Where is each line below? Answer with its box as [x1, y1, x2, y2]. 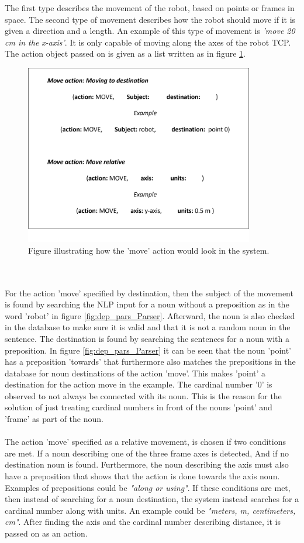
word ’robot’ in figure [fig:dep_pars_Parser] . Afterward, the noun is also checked [5, 309, 295, 321]
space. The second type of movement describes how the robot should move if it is [5, 13, 296, 25]
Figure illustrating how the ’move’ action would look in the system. [28, 244, 270, 256]
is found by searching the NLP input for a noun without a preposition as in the [5, 298, 289, 310]
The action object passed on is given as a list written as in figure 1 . [5, 47, 246, 60]
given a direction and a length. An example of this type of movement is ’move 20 [5, 25, 295, 37]
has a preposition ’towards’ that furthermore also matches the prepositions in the [5, 355, 296, 368]
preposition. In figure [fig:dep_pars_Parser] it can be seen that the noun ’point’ [5, 344, 291, 356]
